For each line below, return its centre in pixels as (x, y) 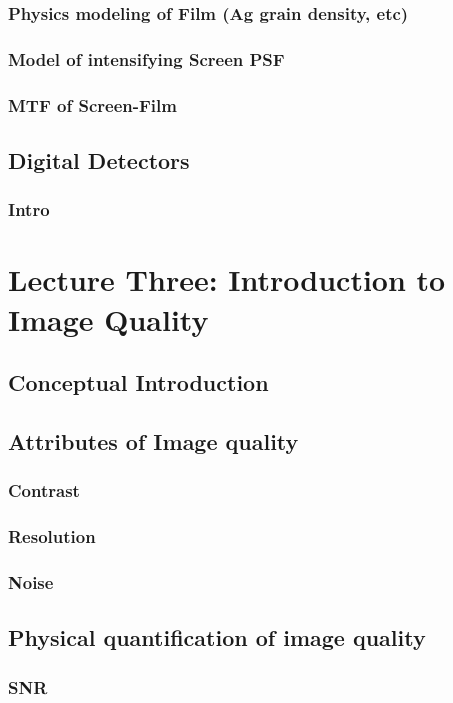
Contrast (44, 490)
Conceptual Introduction (138, 382)
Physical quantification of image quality (217, 637)
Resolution (52, 536)
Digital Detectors (99, 159)
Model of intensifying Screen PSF (146, 58)
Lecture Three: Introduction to (227, 279)
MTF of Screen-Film (92, 104)
